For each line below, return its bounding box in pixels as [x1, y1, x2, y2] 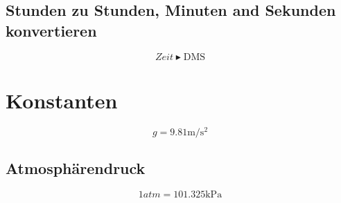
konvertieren [6, 19, 97, 41]
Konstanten [6, 86, 118, 114]
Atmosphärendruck [6, 157, 146, 179]
